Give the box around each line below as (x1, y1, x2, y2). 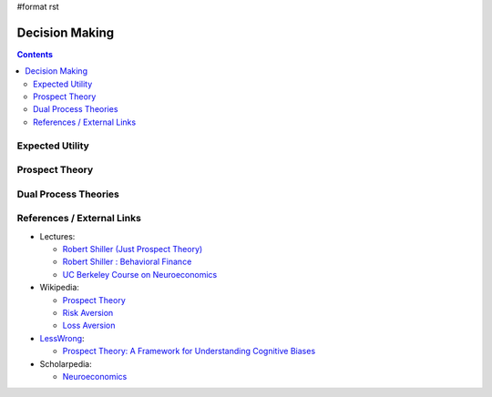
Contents (16, 48, 54, 59)
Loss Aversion (62, 320, 116, 331)
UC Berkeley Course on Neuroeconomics (62, 269, 218, 280)
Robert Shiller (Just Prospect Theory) (62, 244, 203, 255)
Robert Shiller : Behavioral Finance (62, 256, 192, 268)
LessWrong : (39, 332, 86, 343)
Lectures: (39, 230, 76, 241)
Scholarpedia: (39, 358, 92, 369)
